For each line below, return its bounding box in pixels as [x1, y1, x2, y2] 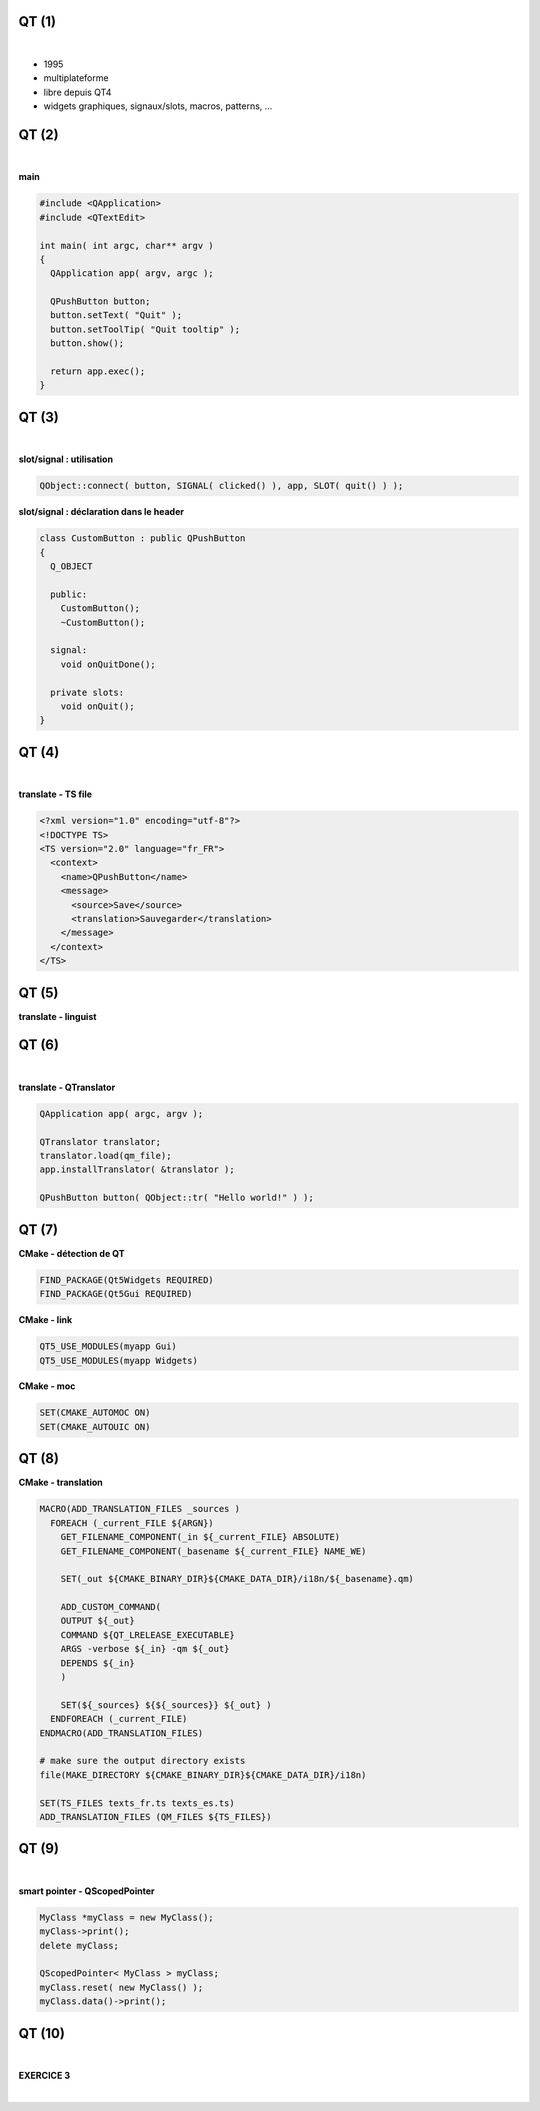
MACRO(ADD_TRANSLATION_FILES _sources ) [39, 1503, 240, 1515]
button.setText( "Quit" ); [50, 310, 183, 321]
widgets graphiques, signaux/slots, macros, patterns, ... [43, 100, 273, 112]
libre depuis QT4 [43, 86, 112, 98]
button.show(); [50, 338, 125, 349]
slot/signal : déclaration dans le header [18, 506, 185, 518]
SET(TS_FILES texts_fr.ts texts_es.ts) [39, 1797, 235, 1809]
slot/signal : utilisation [18, 453, 114, 465]
